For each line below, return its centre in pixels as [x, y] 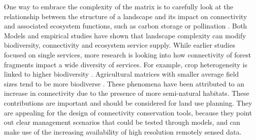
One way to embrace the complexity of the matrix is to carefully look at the [119, 6]
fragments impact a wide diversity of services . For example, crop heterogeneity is [126, 64]
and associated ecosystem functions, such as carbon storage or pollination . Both [126, 26]
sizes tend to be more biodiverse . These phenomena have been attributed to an [124, 83]
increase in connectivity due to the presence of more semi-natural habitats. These [127, 93]
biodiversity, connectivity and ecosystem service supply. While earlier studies [120, 45]
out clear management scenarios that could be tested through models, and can [122, 122]
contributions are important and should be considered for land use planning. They [128, 102]
